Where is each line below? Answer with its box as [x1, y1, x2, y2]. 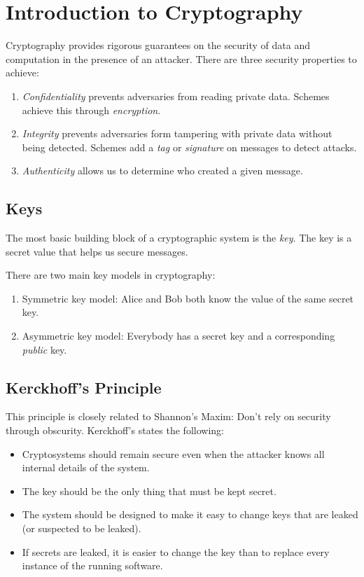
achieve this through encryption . [22, 102, 161, 117]
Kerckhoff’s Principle [6, 376, 162, 398]
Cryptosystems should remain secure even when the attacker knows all [22, 446, 325, 461]
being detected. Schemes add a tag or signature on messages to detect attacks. [22, 139, 357, 154]
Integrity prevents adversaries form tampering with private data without [22, 126, 332, 141]
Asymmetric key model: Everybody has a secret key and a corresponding [22, 328, 335, 343]
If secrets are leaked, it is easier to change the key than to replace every [22, 544, 330, 559]
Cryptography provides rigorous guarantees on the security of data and [6, 38, 311, 53]
